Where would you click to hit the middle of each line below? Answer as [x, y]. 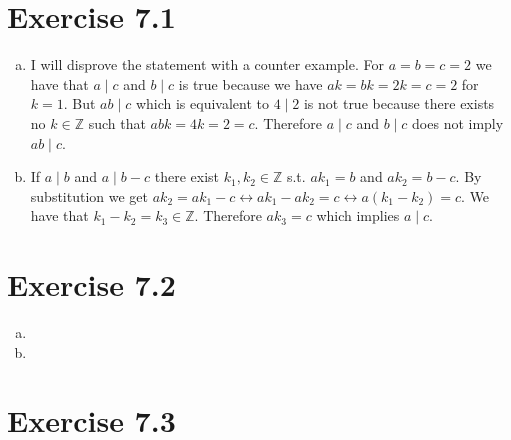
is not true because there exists [399, 103]
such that [117, 122]
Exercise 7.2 [91, 284]
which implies [358, 215]
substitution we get [89, 195]
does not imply [458, 122]
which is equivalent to [202, 103]
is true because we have [250, 83]
